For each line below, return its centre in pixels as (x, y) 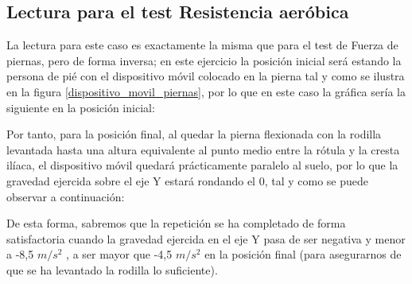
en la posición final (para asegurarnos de (303, 254)
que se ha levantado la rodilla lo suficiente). (112, 269)
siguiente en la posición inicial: (81, 107)
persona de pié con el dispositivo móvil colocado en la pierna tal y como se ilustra (206, 76)
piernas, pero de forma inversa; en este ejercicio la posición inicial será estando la (204, 60)
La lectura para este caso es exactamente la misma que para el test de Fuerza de (202, 45)
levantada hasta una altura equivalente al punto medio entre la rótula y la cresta (203, 149)
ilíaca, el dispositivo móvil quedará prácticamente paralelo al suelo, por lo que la (202, 165)
